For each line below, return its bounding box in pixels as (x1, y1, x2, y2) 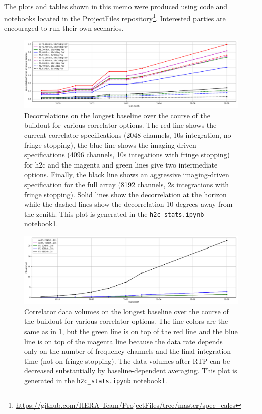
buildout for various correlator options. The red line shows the (24, 120, 217, 130)
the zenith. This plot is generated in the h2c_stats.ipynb (24, 208, 204, 219)
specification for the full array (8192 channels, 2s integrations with (24, 179, 229, 189)
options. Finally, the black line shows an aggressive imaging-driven (24, 169, 229, 180)
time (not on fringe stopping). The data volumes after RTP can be (24, 355, 230, 366)
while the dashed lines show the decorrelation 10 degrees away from (24, 199, 233, 209)
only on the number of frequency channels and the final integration (24, 346, 231, 356)
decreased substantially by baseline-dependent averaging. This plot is (24, 365, 237, 376)
